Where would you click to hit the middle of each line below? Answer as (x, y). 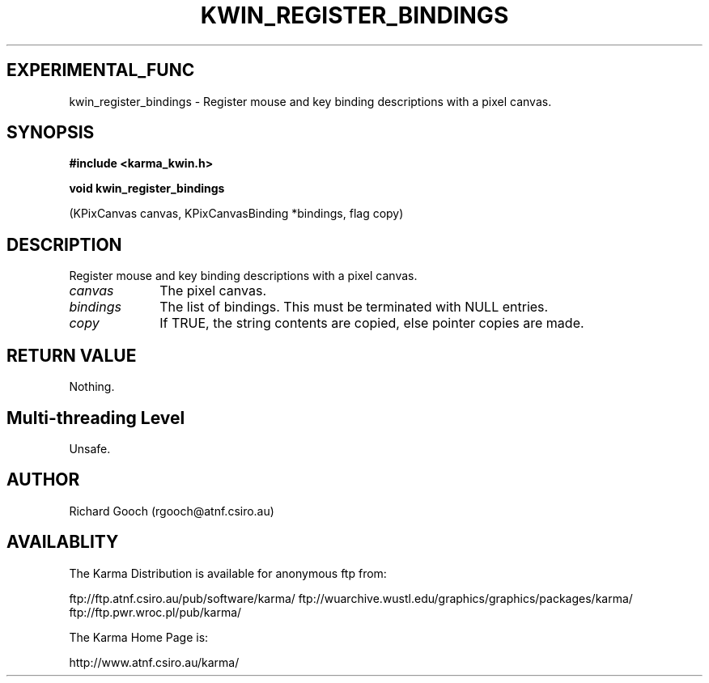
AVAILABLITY (63, 542)
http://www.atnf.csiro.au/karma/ (154, 662)
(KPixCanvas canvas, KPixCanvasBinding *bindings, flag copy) (236, 214)
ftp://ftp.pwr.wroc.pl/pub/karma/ (155, 612)
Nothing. (92, 387)
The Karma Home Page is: (139, 637)
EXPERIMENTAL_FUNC (101, 70)
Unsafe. (90, 448)
